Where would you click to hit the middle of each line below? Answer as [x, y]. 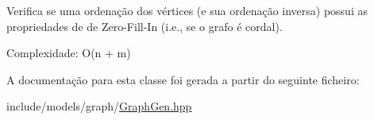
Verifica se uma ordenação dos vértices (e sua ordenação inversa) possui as [187, 10]
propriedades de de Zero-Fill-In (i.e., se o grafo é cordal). [145, 26]
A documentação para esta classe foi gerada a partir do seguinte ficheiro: [183, 79]
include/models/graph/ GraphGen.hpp [99, 106]
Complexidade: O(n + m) [69, 53]
